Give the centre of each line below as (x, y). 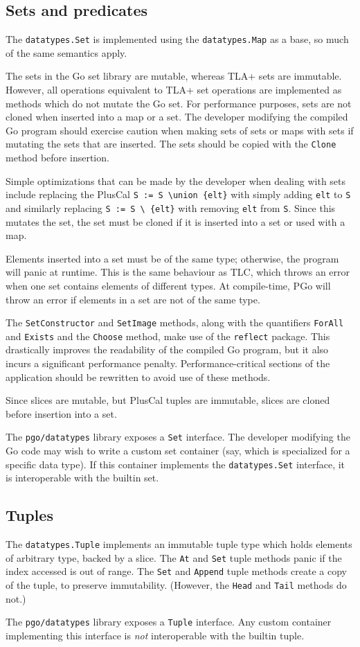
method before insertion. (57, 158)
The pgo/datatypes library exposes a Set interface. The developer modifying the (178, 437)
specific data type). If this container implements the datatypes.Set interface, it (175, 464)
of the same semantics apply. (66, 52)
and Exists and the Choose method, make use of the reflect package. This (168, 336)
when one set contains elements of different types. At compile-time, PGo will (168, 285)
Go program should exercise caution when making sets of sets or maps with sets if (180, 130)
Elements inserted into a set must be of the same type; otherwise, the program (172, 258)
